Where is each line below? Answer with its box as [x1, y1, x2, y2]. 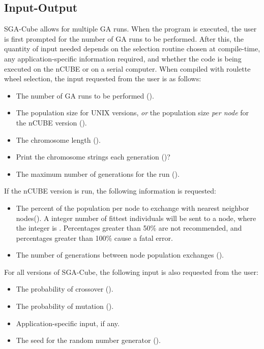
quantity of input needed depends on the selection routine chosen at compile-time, [4, 43, 260, 54]
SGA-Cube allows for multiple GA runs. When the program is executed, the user [4, 23, 257, 34]
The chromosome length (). [16, 134, 101, 145]
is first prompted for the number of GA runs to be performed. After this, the [4, 33, 244, 44]
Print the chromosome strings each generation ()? [16, 151, 170, 162]
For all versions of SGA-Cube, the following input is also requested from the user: [4, 266, 258, 277]
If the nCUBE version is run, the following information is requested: [4, 185, 216, 196]
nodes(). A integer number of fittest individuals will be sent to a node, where [16, 212, 256, 223]
